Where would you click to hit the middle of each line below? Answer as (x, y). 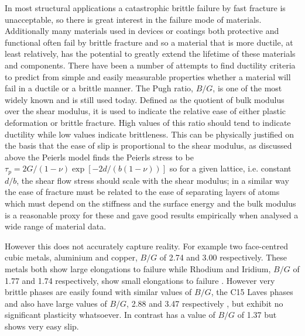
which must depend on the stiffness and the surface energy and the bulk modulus (150, 203)
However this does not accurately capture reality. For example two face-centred (146, 246)
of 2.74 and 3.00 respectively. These (223, 257)
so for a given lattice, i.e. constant (230, 168)
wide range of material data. (56, 226)
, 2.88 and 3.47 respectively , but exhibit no (205, 303)
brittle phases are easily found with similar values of (98, 292)
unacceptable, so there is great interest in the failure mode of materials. (133, 19)
